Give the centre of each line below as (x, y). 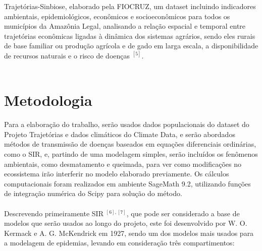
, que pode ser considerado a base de (183, 213)
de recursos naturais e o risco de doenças (67, 55)
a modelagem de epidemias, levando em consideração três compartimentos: (119, 243)
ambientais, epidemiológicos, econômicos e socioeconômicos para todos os (117, 16)
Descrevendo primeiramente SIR (54, 213)
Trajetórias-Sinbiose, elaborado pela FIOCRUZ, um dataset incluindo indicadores (130, 6)
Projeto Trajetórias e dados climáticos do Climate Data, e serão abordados (120, 134)
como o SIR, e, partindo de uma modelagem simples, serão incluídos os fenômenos (131, 154)
